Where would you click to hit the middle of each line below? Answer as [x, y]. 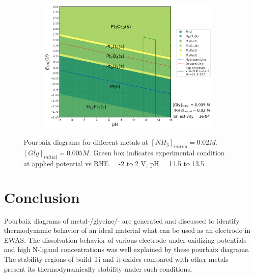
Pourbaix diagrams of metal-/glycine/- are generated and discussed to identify [122, 220]
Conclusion [42, 197]
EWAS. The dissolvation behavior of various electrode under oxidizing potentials [125, 239]
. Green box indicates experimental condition [157, 153]
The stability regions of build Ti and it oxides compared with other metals [116, 259]
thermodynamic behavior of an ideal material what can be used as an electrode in [127, 230]
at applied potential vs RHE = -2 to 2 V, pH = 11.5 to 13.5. [115, 163]
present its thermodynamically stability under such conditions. [98, 268]
